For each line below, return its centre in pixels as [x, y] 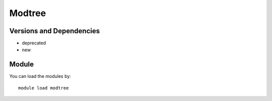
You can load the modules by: [40, 76]
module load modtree [44, 88]
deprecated [34, 43]
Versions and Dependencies [55, 31]
